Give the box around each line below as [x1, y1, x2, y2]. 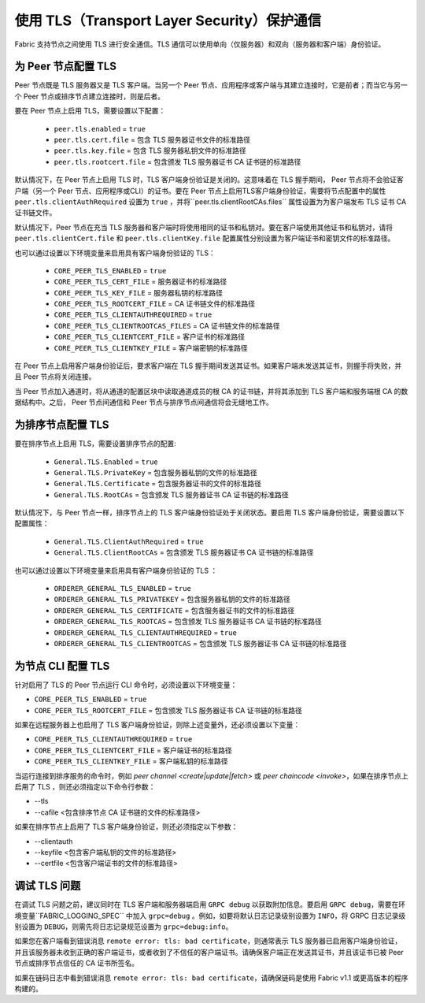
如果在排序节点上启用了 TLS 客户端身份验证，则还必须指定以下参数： [14, 822, 238, 831]
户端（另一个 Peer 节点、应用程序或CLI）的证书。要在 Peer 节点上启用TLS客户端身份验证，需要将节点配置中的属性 [14, 186, 386, 195]
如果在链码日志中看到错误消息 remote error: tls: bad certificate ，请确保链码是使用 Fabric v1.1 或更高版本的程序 [14, 973, 408, 983]
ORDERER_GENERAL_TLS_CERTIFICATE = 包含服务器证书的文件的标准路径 [54, 605, 295, 615]
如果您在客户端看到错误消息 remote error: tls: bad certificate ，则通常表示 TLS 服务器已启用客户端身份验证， [14, 936, 402, 945]
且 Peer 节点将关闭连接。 [14, 372, 96, 381]
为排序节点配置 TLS [14, 418, 109, 432]
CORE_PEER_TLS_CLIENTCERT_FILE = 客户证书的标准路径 [54, 332, 246, 342]
